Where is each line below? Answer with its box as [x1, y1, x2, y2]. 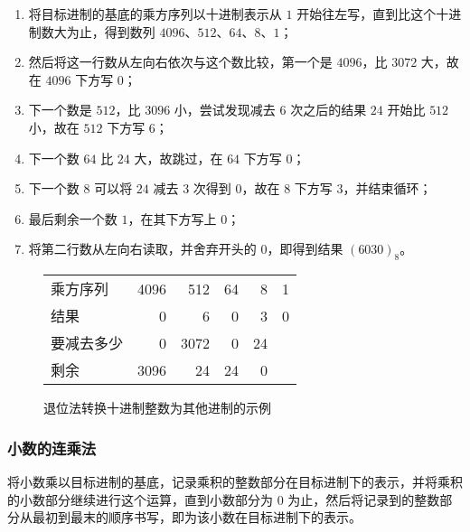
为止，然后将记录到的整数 [287, 490, 440, 509]
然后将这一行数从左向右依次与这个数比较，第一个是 [28, 52, 333, 71]
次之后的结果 [290, 100, 367, 119]
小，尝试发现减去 [174, 100, 276, 119]
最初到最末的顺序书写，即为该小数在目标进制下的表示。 [32, 508, 362, 527]
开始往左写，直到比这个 [296, 5, 437, 23]
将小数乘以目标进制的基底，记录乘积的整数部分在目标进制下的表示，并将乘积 [7, 471, 463, 490]
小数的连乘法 [7, 436, 97, 459]
